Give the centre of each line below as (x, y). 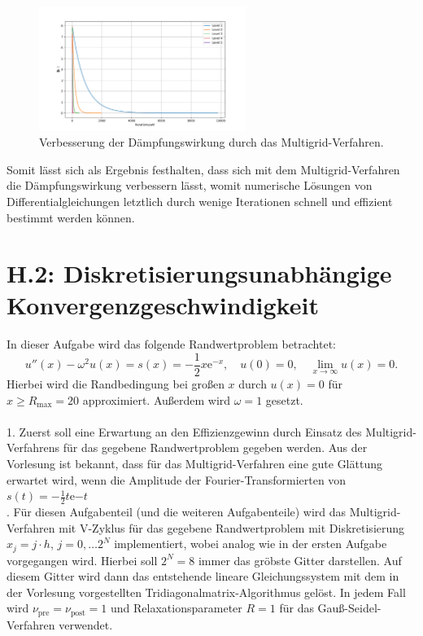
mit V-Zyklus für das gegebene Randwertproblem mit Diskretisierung (232, 527)
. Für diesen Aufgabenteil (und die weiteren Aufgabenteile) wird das (177, 512)
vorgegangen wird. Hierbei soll (82, 560)
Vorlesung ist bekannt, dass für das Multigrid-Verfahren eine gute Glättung (194, 464)
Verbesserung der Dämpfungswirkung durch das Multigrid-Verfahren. (211, 142)
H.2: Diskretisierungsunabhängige (199, 273)
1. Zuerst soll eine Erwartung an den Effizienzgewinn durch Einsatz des (184, 431)
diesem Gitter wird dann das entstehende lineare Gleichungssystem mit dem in (203, 576)
